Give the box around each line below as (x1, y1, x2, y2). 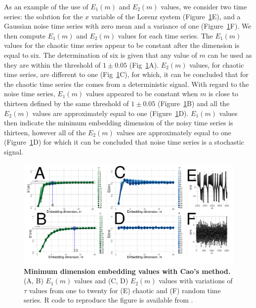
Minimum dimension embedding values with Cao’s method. (24, 266, 231, 276)
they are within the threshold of (4, 59, 101, 70)
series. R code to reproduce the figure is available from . (24, 295, 193, 305)
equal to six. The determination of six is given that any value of (4, 49, 197, 60)
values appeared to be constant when (85, 88, 198, 99)
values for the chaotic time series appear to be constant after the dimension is (4, 40, 240, 50)
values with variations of (159, 275, 233, 286)
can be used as (208, 49, 252, 60)
